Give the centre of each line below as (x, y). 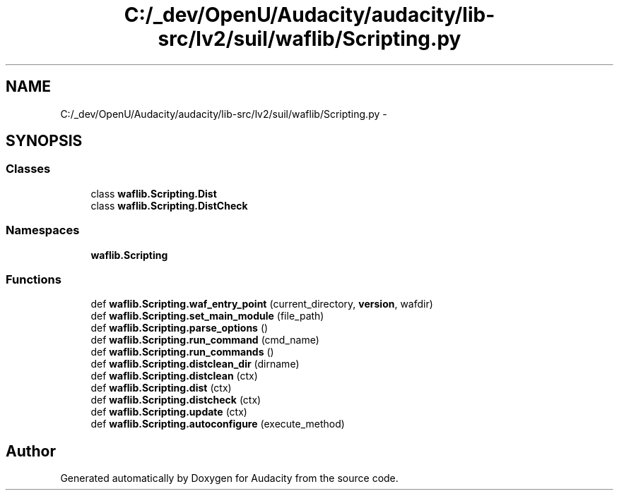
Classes (28, 169)
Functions (34, 279)
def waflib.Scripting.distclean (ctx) (174, 376)
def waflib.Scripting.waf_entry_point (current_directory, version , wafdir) (262, 304)
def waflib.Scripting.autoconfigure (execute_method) (218, 424)
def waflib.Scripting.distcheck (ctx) (176, 400)
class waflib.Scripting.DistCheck (169, 205)
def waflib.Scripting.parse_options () (179, 328)
